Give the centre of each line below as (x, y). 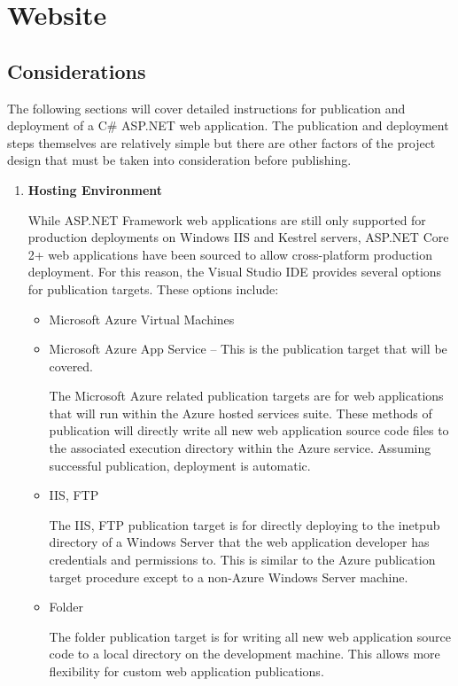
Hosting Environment (95, 189)
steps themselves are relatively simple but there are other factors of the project (221, 142)
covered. (71, 366)
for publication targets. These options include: (153, 288)
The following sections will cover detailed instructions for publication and (206, 108)
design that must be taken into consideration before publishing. (179, 160)
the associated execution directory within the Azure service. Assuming (240, 448)
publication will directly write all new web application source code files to (249, 430)
